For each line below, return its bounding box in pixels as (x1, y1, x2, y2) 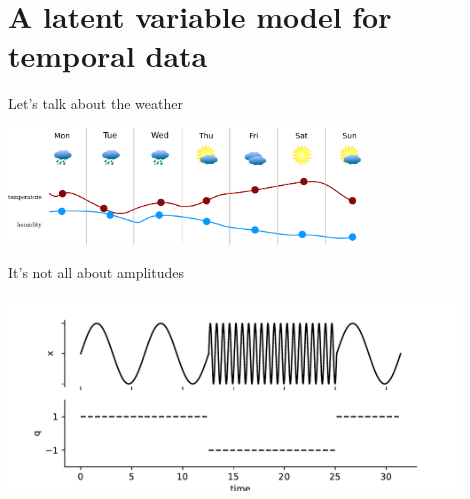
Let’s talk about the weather (8, 93, 183, 114)
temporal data (8, 35, 208, 76)
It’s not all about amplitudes (8, 262, 184, 283)
